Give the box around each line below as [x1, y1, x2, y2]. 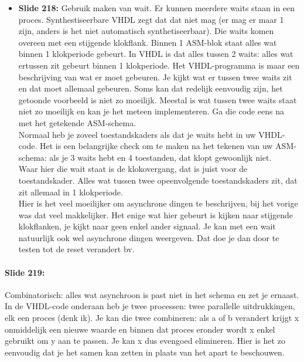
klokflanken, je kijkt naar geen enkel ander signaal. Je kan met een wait [18, 220, 276, 232]
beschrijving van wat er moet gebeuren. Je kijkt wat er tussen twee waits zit [18, 70, 292, 83]
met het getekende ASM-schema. [18, 116, 136, 128]
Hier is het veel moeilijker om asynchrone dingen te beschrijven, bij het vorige [18, 197, 298, 209]
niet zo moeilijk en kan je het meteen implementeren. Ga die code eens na [18, 105, 285, 117]
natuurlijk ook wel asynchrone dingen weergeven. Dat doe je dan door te [18, 231, 279, 243]
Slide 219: [5, 266, 45, 278]
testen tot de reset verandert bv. [18, 243, 135, 255]
